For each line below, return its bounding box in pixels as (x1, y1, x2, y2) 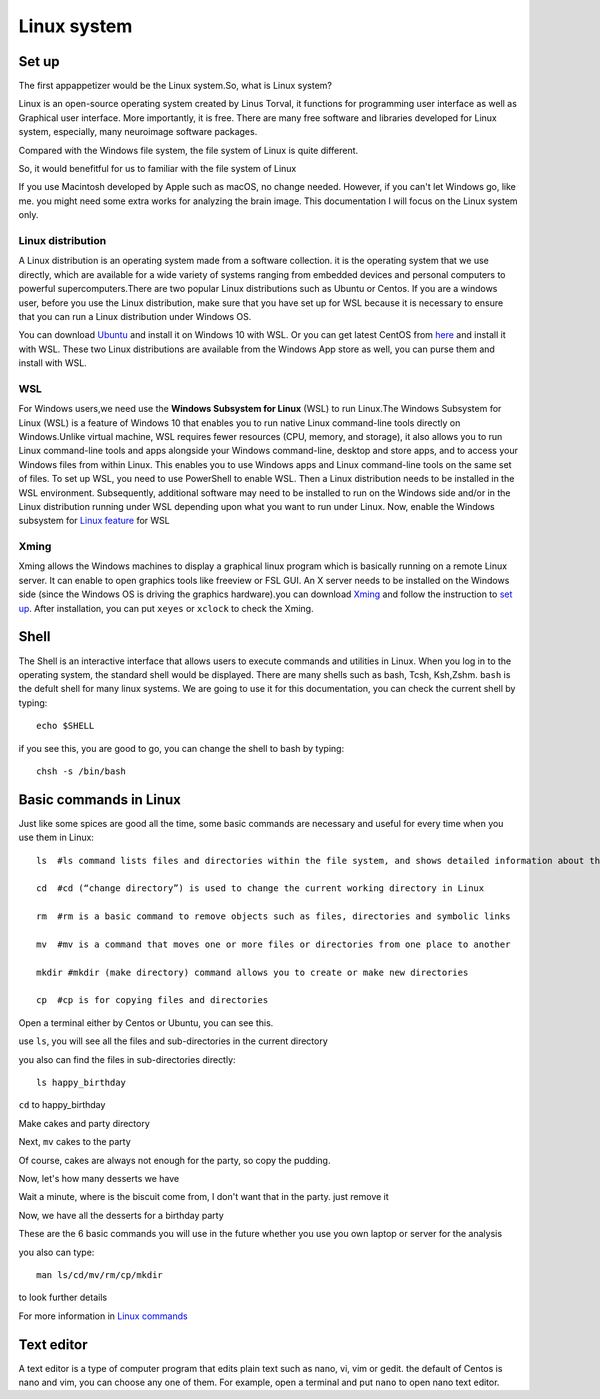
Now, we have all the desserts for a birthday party (18, 1209, 224, 1221)
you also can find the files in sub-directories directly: (18, 1053, 236, 1065)
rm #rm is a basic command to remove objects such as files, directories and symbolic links (36, 911, 511, 922)
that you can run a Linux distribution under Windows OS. (18, 310, 252, 322)
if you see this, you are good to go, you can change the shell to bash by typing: (18, 742, 345, 754)
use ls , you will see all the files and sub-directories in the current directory (18, 1035, 329, 1047)
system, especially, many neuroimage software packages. (18, 126, 258, 138)
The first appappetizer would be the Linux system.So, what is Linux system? (18, 80, 333, 92)
